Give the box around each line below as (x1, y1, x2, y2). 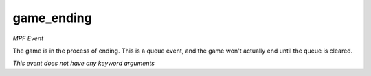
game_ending (12, 10, 92, 25)
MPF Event (12, 34, 44, 42)
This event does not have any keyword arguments (12, 59, 155, 68)
